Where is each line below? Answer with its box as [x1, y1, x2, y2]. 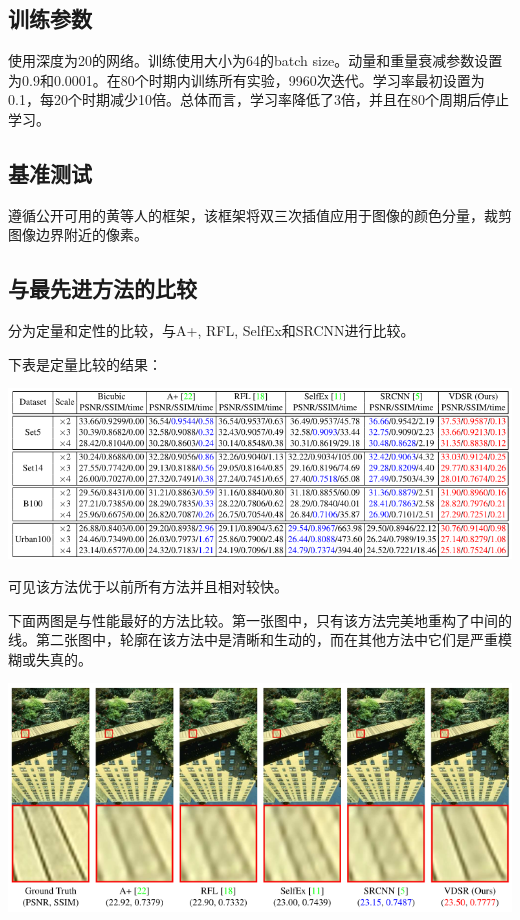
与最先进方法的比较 [8, 273, 197, 304]
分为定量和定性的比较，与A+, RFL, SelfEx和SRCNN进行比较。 [8, 320, 415, 341]
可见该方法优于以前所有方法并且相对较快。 [8, 576, 288, 597]
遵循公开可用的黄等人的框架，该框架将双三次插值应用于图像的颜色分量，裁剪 [8, 204, 512, 225]
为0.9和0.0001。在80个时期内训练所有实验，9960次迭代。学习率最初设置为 [8, 69, 485, 90]
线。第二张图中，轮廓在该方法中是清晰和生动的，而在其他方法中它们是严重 [8, 629, 498, 650]
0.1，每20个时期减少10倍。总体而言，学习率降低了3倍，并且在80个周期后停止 [8, 89, 509, 110]
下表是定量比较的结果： [8, 353, 162, 374]
